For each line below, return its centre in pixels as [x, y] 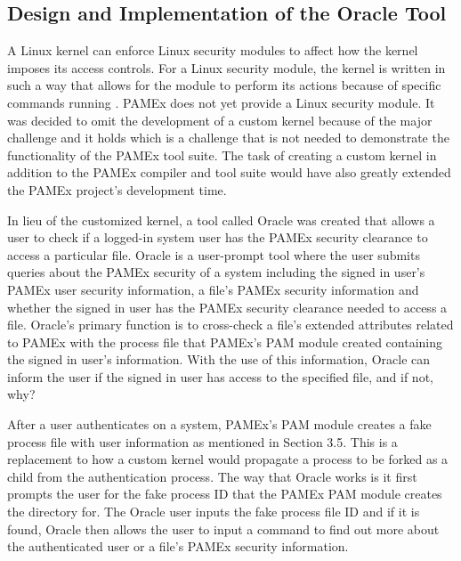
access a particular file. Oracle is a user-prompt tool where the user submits [214, 254]
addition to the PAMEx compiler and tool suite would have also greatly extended [229, 172]
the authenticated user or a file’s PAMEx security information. [178, 546]
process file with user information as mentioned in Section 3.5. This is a [202, 441]
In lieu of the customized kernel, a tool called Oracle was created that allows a [221, 220]
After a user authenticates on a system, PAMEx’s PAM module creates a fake [219, 424]
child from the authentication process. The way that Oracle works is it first [212, 476]
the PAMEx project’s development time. [117, 189]
